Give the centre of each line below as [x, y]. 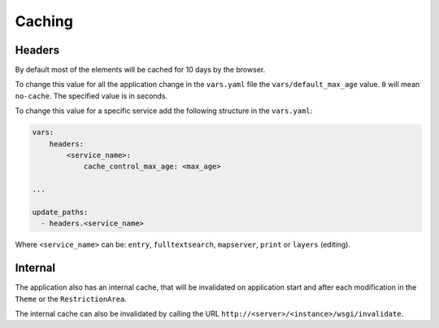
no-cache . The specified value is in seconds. [91, 96]
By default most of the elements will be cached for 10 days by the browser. [140, 70]
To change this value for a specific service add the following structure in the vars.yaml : [164, 111]
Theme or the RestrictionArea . [71, 299]
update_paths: [60, 212]
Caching [44, 21]
